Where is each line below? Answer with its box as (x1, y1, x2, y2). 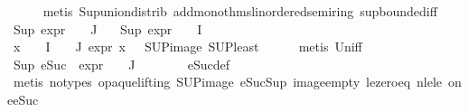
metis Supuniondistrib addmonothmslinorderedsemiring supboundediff (42, 2, 437, 20)
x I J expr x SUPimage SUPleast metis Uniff (13, 37, 362, 56)
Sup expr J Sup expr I (13, 19, 202, 38)
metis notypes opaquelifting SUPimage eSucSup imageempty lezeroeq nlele (13, 72, 443, 91)
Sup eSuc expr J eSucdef (13, 54, 230, 73)
